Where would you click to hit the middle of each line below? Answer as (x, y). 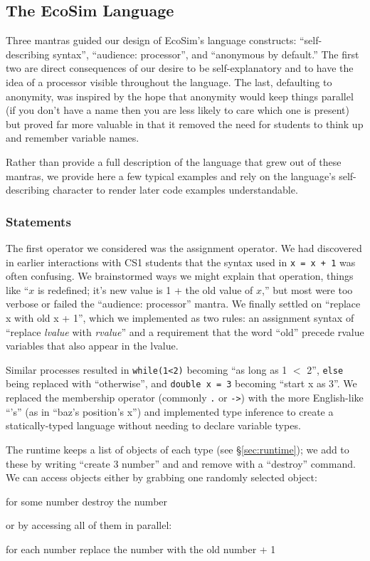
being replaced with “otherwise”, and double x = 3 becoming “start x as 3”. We (181, 383)
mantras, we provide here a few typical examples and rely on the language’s (171, 175)
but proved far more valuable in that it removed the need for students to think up (185, 124)
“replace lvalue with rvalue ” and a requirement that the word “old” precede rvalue (185, 331)
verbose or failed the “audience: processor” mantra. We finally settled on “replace (183, 304)
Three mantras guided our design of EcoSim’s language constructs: (151, 40)
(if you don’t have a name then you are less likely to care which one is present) (178, 110)
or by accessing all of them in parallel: (89, 525)
